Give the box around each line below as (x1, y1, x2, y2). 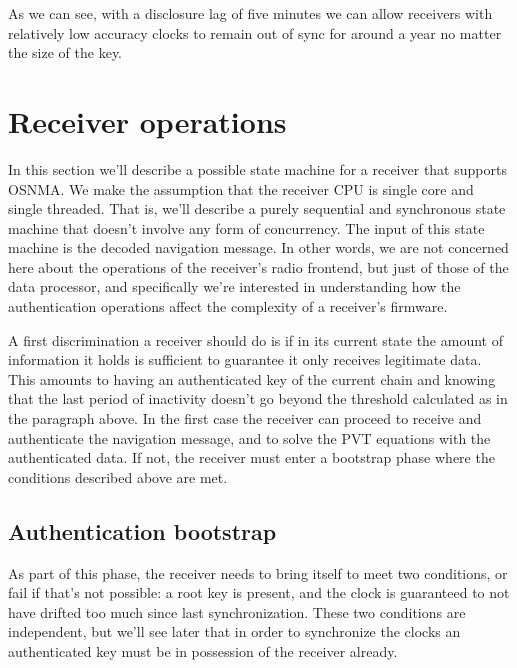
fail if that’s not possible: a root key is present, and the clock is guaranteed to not (8, 582, 510, 603)
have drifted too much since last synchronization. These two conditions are (8, 601, 466, 622)
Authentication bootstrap (8, 515, 277, 546)
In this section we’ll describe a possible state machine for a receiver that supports (8, 158, 507, 179)
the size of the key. (8, 42, 123, 63)
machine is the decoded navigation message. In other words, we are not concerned (8, 237, 509, 258)
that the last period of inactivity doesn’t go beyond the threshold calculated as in (8, 388, 508, 409)
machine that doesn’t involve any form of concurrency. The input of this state (8, 217, 485, 238)
